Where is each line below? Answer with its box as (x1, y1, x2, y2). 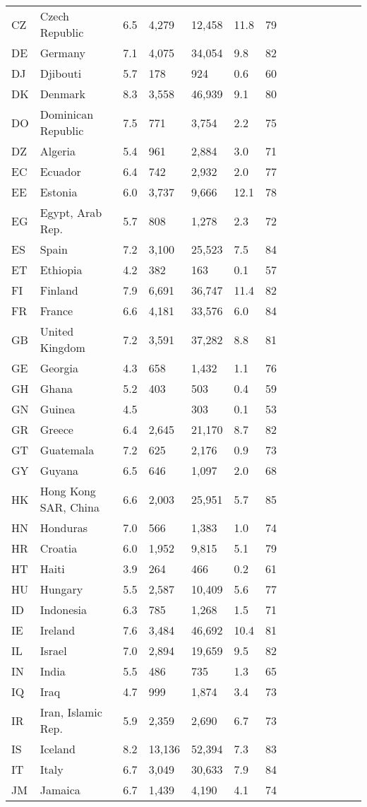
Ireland (40, 622, 76, 638)
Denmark (40, 86, 85, 102)
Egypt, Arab (40, 204, 102, 220)
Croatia (40, 540, 78, 556)
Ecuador (40, 163, 81, 179)
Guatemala (40, 442, 95, 458)
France (40, 302, 73, 319)
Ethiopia (40, 261, 83, 278)
